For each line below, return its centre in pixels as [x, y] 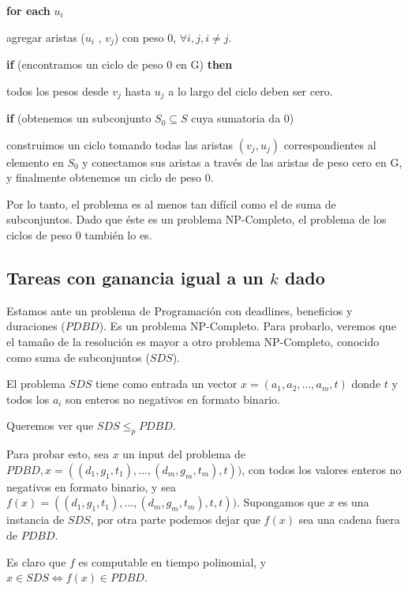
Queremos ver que [50, 425]
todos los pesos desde [58, 90]
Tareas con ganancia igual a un [135, 278]
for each [28, 10]
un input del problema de [184, 454]
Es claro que [36, 561]
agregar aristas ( [46, 37]
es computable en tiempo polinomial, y [172, 561]
